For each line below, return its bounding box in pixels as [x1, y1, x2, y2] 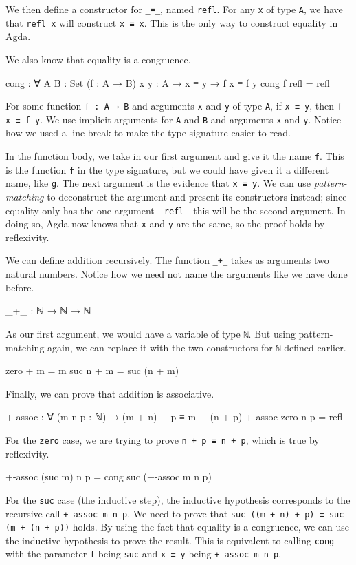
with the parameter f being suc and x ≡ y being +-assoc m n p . [5, 546, 282, 561]
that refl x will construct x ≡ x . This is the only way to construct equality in [5, 15, 338, 30]
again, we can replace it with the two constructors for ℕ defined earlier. [47, 340, 346, 354]
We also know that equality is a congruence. [5, 52, 191, 66]
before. [5, 280, 34, 294]
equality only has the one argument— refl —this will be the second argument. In [5, 203, 346, 217]
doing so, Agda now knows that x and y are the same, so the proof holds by [5, 216, 325, 231]
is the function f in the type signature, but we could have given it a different [5, 162, 329, 176]
